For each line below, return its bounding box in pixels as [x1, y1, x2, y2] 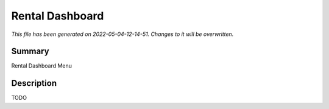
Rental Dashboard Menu [11, 62, 73, 69]
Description [11, 78, 57, 88]
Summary [11, 46, 49, 57]
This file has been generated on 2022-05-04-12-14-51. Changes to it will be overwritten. [11, 30, 234, 38]
